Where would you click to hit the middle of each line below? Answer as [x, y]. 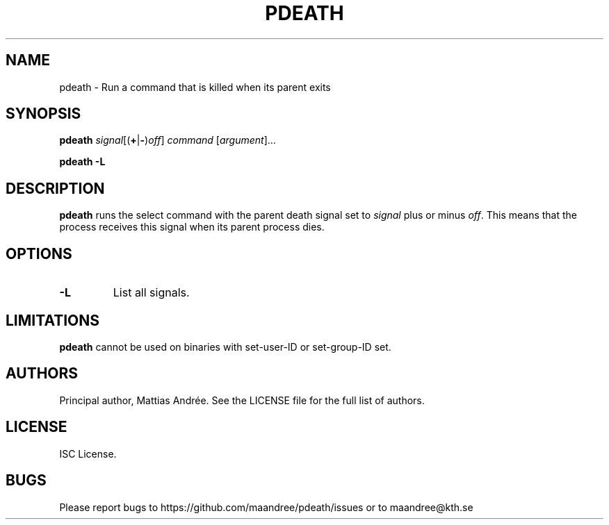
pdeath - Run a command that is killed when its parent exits [195, 87]
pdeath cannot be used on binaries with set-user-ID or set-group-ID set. [225, 347]
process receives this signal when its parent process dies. [192, 227]
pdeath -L [82, 162]
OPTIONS [39, 253]
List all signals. [151, 293]
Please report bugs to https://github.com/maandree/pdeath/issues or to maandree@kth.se [266, 507]
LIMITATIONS [53, 320]
